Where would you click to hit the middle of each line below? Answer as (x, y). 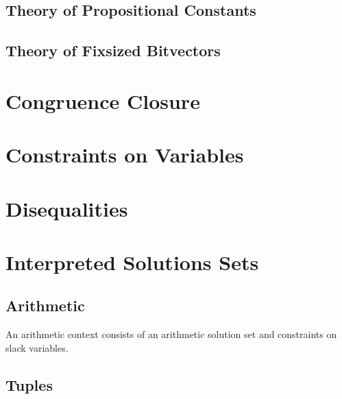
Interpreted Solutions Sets (132, 262)
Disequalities (67, 208)
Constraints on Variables (125, 155)
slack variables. (37, 347)
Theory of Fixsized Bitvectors (113, 50)
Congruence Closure (103, 100)
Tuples (29, 384)
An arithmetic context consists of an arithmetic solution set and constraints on (171, 334)
